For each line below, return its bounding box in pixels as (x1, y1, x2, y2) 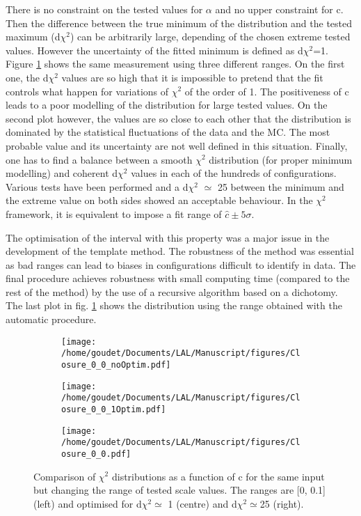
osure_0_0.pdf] (61, 448, 131, 459)
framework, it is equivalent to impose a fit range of (6, 206, 222, 221)
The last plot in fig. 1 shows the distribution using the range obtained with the (6, 298, 342, 313)
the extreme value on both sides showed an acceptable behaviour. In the (6, 193, 313, 208)
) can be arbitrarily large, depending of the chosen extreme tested (70, 29, 351, 44)
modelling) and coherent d (6, 166, 118, 180)
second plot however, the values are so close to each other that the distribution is (6, 111, 351, 125)
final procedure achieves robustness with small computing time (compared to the (6, 271, 350, 286)
